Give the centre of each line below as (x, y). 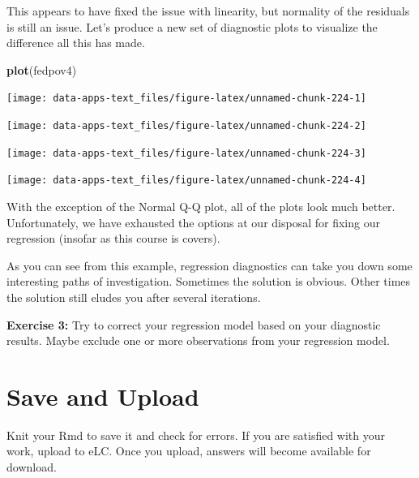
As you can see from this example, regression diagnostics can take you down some (209, 265)
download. (32, 467)
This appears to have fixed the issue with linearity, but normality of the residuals (208, 11)
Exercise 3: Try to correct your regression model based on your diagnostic (194, 324)
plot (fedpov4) (42, 69)
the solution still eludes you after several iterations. (134, 297)
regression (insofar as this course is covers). (113, 238)
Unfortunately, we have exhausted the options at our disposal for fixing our (193, 222)
